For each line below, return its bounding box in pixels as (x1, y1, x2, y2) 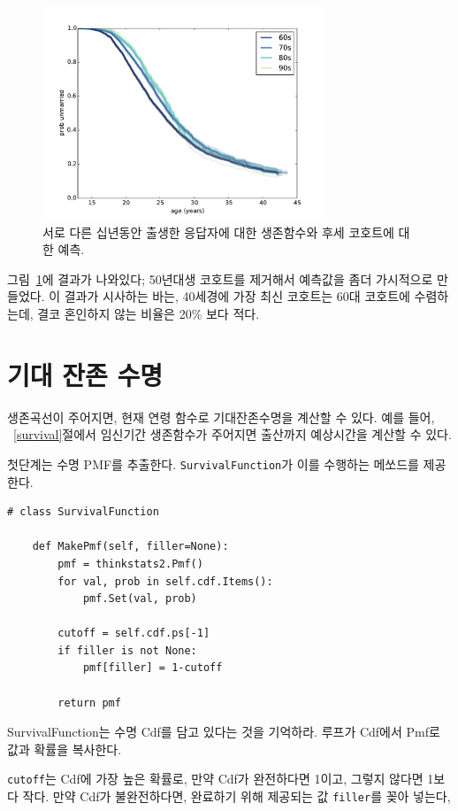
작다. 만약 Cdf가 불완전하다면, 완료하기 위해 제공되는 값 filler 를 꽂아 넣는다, (22, 787, 451, 806)
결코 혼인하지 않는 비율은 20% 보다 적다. (37, 304, 260, 322)
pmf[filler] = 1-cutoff (82, 661, 223, 675)
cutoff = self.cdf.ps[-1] (57, 627, 210, 640)
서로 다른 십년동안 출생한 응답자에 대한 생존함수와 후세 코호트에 (42, 222, 394, 241)
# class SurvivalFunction (7, 506, 159, 519)
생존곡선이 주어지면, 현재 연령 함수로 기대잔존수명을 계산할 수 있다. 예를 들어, (7, 407, 435, 426)
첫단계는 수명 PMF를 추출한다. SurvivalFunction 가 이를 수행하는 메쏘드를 (7, 454, 419, 473)
